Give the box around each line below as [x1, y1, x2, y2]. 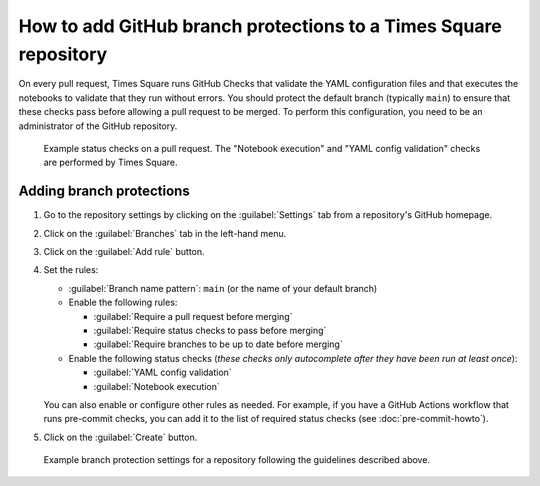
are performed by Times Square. [43, 156, 179, 169]
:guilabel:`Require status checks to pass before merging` [93, 324, 327, 336]
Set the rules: [43, 264, 99, 276]
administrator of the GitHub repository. [18, 120, 178, 132]
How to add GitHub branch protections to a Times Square [18, 15, 502, 37]
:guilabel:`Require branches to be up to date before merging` [93, 338, 344, 350]
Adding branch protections [18, 183, 190, 200]
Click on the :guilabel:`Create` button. [43, 431, 198, 443]
